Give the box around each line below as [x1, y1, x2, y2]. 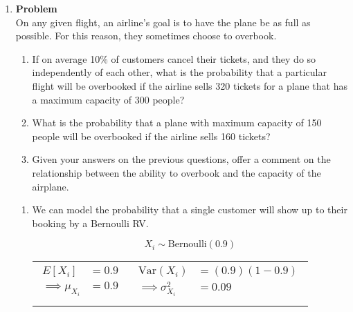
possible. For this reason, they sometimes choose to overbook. [15, 28, 277, 43]
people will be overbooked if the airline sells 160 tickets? [32, 128, 271, 143]
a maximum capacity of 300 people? [32, 92, 185, 106]
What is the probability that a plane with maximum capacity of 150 [32, 115, 322, 130]
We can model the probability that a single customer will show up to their [32, 202, 347, 217]
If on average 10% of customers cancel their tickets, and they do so [32, 51, 316, 66]
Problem [15, 1, 57, 15]
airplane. [32, 179, 69, 193]
